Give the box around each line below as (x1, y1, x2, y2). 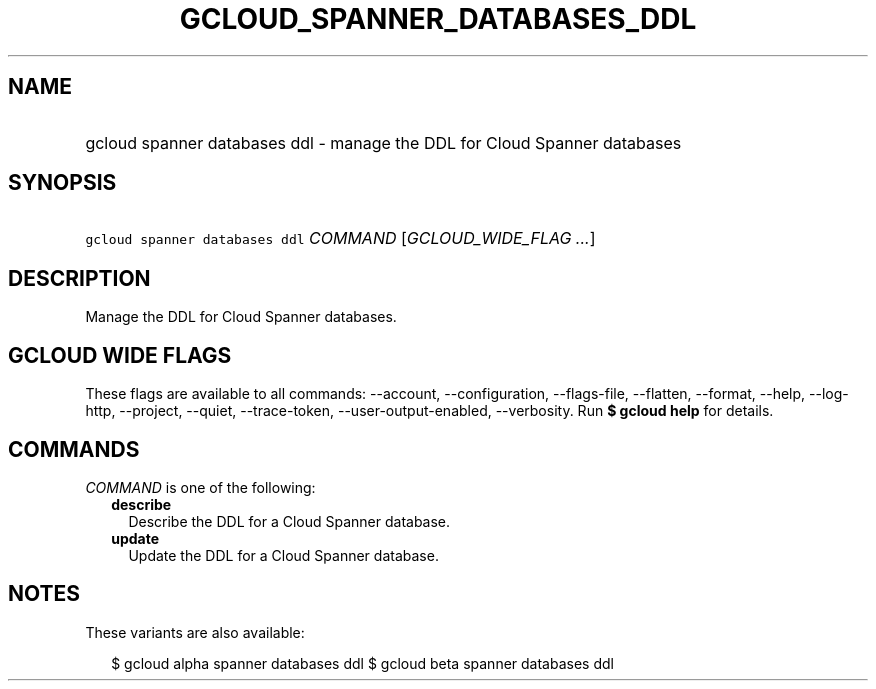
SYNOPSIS (8, 170, 117, 196)
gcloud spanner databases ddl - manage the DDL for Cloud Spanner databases (85, 132, 682, 153)
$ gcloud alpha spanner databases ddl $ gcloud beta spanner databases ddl (111, 654, 614, 672)
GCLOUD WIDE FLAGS (8, 342, 232, 368)
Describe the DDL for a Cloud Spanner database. (128, 512, 451, 530)
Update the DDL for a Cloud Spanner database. (128, 546, 439, 564)
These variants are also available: (85, 623, 305, 641)
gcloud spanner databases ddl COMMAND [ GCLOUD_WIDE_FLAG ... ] (85, 228, 596, 249)
